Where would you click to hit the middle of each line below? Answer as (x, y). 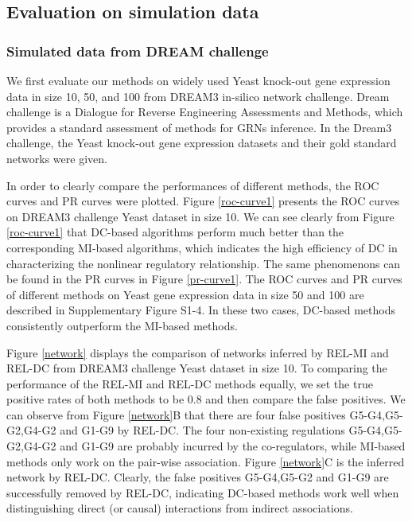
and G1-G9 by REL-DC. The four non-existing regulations (202, 430)
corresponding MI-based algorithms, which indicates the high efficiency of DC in (202, 247)
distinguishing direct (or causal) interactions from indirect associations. (180, 508)
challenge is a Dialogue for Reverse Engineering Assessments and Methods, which (205, 112)
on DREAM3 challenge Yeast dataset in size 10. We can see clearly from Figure (200, 216)
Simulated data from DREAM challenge (138, 51)
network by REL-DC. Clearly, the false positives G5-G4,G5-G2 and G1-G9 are (198, 477)
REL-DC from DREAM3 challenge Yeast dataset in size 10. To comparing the (197, 368)
